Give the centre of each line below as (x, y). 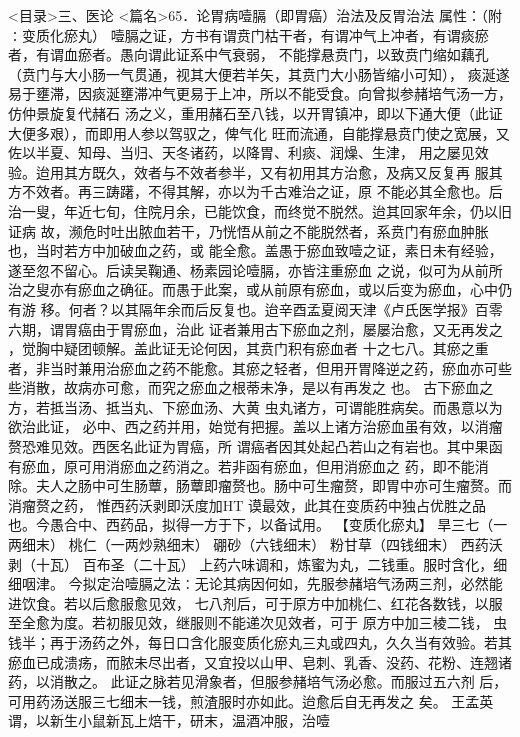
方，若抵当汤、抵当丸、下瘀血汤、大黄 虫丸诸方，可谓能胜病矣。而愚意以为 (255, 406)
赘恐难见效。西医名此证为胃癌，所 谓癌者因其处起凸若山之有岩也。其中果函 (255, 446)
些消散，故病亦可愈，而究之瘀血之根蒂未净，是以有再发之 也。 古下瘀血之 (251, 387)
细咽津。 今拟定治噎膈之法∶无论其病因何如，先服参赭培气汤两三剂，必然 (248, 583)
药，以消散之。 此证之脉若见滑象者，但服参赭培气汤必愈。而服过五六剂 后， (258, 681)
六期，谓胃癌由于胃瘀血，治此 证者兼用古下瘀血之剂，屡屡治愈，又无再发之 (255, 328)
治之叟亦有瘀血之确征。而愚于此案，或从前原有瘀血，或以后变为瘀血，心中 (253, 289)
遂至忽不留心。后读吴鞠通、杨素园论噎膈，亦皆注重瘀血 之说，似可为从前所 (255, 269)
